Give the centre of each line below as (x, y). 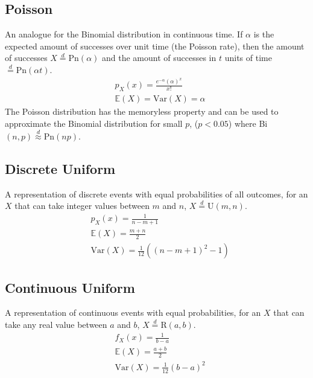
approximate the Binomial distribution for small (94, 123)
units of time (248, 58)
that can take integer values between (82, 206)
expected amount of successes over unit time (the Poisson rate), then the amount (155, 46)
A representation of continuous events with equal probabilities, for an (133, 312)
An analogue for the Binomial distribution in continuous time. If (124, 34)
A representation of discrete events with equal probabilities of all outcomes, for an (156, 194)
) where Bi (248, 123)
